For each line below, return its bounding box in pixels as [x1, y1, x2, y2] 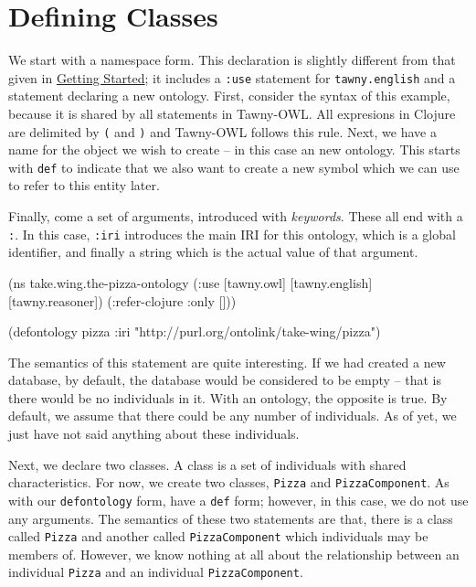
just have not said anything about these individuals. [8, 424, 300, 443]
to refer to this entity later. [8, 176, 160, 195]
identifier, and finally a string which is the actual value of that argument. [8, 242, 418, 261]
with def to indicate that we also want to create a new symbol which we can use [8, 157, 460, 176]
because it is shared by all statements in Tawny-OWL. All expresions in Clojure [8, 103, 456, 123]
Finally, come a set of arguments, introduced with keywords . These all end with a [8, 207, 463, 226]
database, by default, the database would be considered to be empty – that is [8, 370, 442, 390]
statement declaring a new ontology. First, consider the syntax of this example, [8, 86, 450, 105]
